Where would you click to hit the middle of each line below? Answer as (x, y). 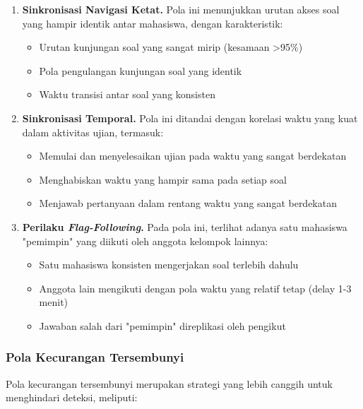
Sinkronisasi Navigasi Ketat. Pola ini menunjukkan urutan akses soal (181, 9)
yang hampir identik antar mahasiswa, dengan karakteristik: (153, 23)
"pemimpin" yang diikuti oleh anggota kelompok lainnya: (145, 241)
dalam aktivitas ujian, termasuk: (93, 132)
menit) (54, 302)
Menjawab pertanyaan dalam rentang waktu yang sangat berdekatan (188, 203)
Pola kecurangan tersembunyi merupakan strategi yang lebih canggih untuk (169, 383)
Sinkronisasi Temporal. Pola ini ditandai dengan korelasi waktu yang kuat (190, 118)
